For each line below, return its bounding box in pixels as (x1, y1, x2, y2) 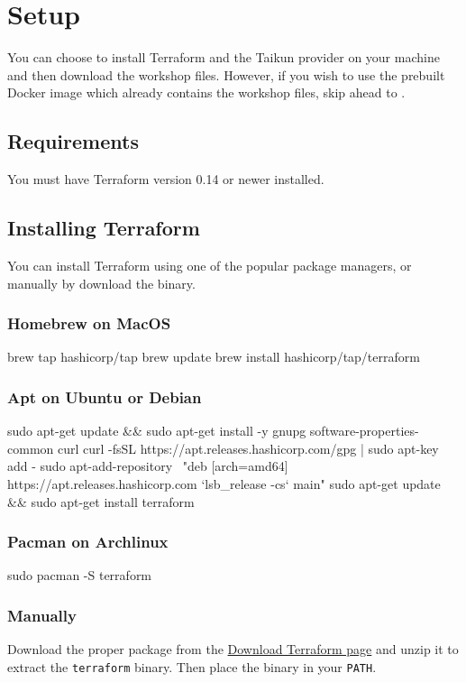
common (7, 438, 54, 457)
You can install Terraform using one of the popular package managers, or (7, 255, 412, 274)
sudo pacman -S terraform (7, 566, 152, 585)
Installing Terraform (7, 214, 200, 242)
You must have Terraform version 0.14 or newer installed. (7, 170, 324, 189)
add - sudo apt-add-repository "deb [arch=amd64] (7, 456, 288, 475)
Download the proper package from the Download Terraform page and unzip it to (7, 640, 459, 659)
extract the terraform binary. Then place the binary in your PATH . (7, 657, 377, 676)
